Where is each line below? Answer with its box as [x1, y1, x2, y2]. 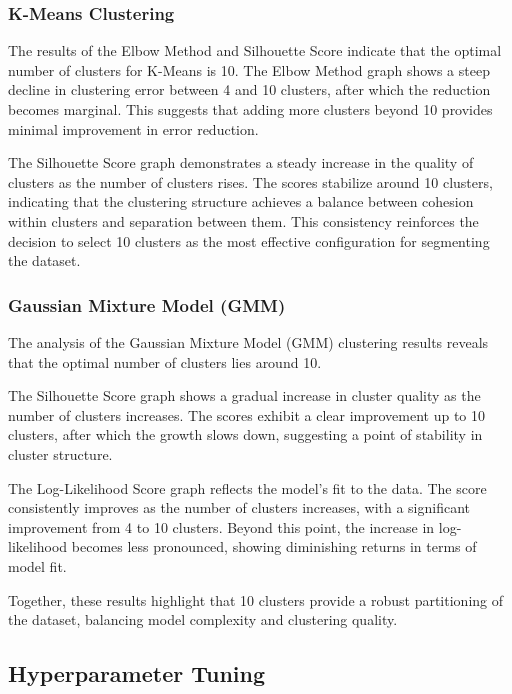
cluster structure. [8, 443, 113, 464]
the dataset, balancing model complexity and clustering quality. [8, 609, 398, 630]
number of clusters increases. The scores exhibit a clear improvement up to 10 [8, 404, 486, 425]
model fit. [8, 555, 67, 576]
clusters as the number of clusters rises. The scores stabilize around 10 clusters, [8, 171, 493, 192]
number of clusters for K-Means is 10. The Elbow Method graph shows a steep [8, 59, 490, 80]
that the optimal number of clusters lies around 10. [8, 351, 322, 372]
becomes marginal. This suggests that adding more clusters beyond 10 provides [8, 99, 493, 119]
